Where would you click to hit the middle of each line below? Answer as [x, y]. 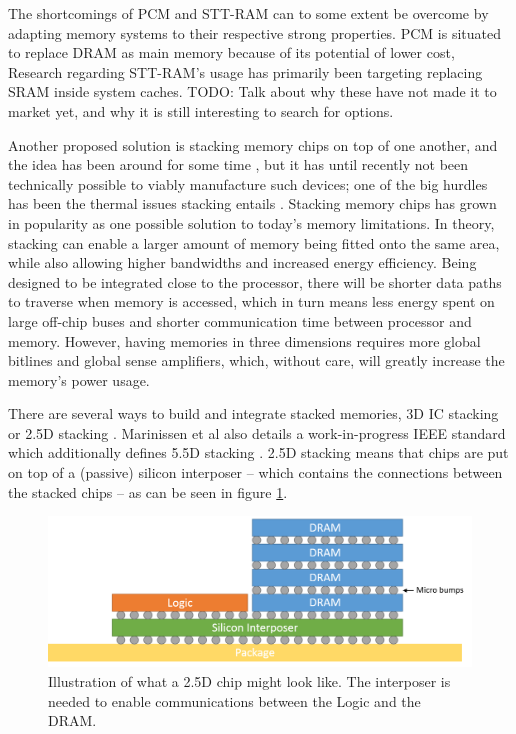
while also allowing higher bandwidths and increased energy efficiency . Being [242, 262]
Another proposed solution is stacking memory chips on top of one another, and [253, 144]
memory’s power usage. [79, 379]
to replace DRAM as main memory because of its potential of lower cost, [231, 52]
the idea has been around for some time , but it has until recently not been [238, 164]
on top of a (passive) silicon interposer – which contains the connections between [255, 472]
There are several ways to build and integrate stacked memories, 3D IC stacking [253, 413]
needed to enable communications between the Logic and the [234, 700]
